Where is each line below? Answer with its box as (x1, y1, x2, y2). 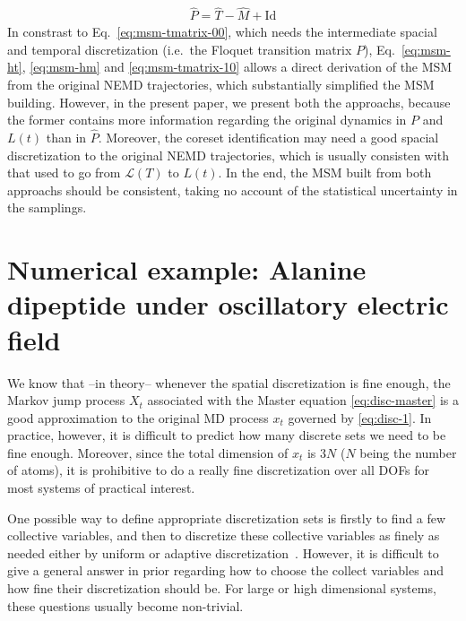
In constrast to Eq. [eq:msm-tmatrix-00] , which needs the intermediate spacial (7, 22, 437, 41)
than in (46, 128, 87, 147)
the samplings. (7, 198, 87, 217)
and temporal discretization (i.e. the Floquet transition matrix (7, 39, 352, 58)
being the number (359, 443, 457, 461)
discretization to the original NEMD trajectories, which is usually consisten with (7, 145, 449, 164)
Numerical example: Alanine (7, 251, 367, 288)
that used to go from (7, 163, 121, 182)
